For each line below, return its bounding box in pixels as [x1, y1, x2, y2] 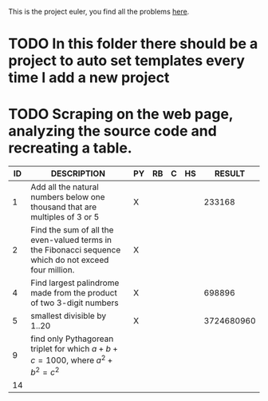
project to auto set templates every [8, 52, 246, 70]
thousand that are [30, 201, 97, 212]
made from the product [30, 288, 117, 299]
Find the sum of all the [30, 224, 114, 236]
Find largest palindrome [30, 277, 120, 288]
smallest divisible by [30, 311, 106, 322]
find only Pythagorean [30, 333, 114, 344]
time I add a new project [8, 69, 170, 87]
